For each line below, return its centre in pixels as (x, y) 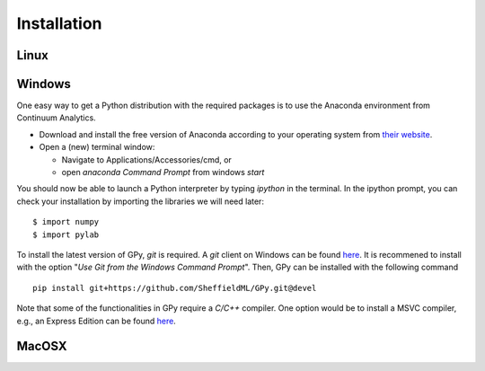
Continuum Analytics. (56, 118)
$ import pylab (66, 234)
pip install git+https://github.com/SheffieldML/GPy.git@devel (175, 288)
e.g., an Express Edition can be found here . (97, 321)
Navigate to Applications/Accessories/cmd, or (147, 159)
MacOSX (42, 346)
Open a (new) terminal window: (97, 147)
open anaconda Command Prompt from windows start (163, 172)
